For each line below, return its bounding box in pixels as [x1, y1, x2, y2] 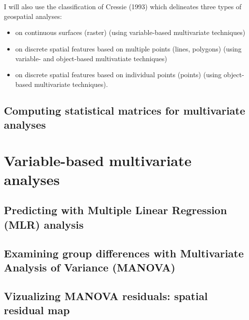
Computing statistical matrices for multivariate [4, 102, 246, 118]
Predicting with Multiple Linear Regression [4, 202, 227, 218]
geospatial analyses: [4, 11, 62, 21]
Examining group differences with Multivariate [4, 245, 244, 260]
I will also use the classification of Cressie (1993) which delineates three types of [4, 1, 242, 12]
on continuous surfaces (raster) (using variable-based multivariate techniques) [15, 27, 246, 37]
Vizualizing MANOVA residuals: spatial [4, 288, 208, 303]
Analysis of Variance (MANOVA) [4, 260, 175, 275]
